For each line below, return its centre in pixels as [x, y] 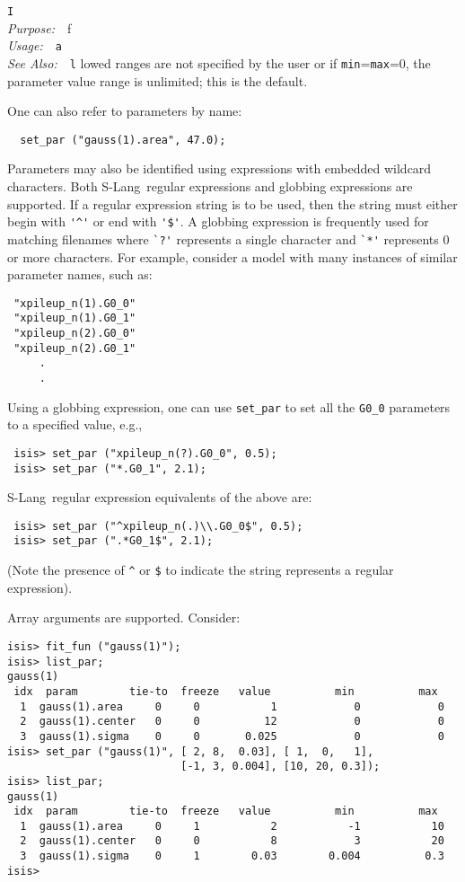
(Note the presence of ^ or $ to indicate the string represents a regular [201, 570]
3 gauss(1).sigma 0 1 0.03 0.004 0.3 [232, 856]
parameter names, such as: [80, 274]
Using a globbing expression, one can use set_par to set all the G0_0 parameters [229, 406]
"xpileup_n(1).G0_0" [75, 303]
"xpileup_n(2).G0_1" [75, 348]
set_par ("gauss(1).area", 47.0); [123, 140]
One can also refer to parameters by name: [125, 111]
